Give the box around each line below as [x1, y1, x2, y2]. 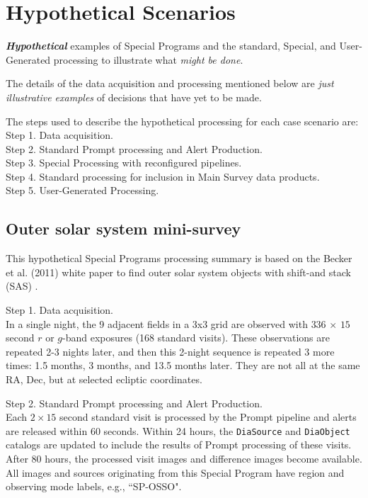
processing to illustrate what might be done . [53, 52, 243, 67]
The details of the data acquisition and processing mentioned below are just [6, 76, 334, 91]
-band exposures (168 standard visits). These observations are [62, 330, 330, 345]
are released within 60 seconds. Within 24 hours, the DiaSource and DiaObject [6, 423, 350, 438]
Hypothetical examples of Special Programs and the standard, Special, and [6, 38, 336, 53]
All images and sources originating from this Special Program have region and [6, 465, 345, 480]
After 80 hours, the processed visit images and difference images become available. [6, 451, 362, 466]
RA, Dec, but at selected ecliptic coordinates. [6, 372, 202, 387]
